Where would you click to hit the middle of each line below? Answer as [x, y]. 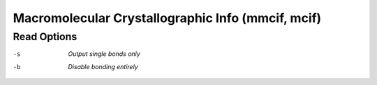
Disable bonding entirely [103, 66]
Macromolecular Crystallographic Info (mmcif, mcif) [167, 18]
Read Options [45, 37]
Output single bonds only [104, 54]
